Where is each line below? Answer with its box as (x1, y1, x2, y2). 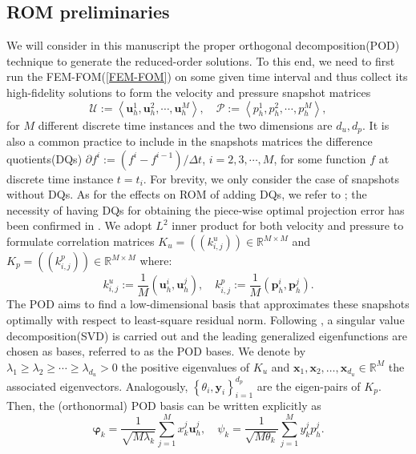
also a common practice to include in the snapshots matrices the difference (6, 133, 373, 150)
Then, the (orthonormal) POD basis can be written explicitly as (6, 397, 321, 414)
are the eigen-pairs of (256, 377, 361, 394)
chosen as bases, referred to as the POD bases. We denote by (6, 343, 306, 360)
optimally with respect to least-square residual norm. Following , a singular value (6, 311, 405, 328)
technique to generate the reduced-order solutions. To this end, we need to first (6, 52, 395, 69)
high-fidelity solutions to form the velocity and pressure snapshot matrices (6, 83, 371, 100)
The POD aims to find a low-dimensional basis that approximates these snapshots (6, 295, 410, 312)
